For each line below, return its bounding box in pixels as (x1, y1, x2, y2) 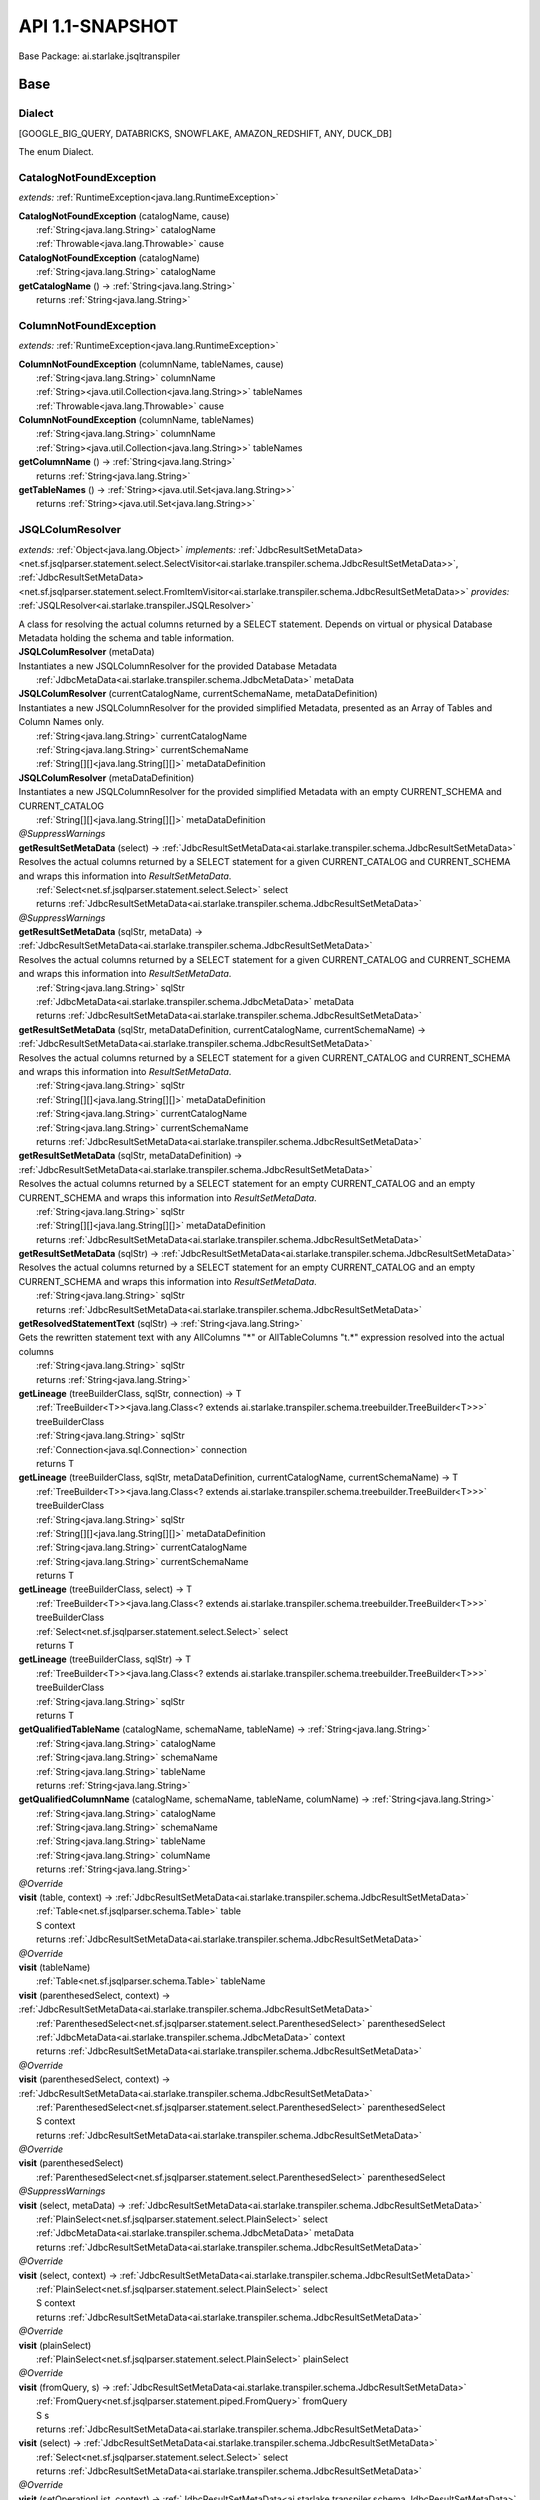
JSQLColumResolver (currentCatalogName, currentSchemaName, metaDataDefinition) (18, 688, 379, 700)
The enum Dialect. (18, 146, 94, 158)
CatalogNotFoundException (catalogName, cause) (18, 210, 230, 222)
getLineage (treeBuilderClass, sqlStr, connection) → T (18, 1387, 242, 1399)
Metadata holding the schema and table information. (18, 631, 235, 644)
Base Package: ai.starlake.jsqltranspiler (18, 50, 181, 62)
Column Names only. (18, 716, 105, 728)
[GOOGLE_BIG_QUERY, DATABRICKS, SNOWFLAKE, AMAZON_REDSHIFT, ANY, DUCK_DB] (18, 127, 393, 139)
